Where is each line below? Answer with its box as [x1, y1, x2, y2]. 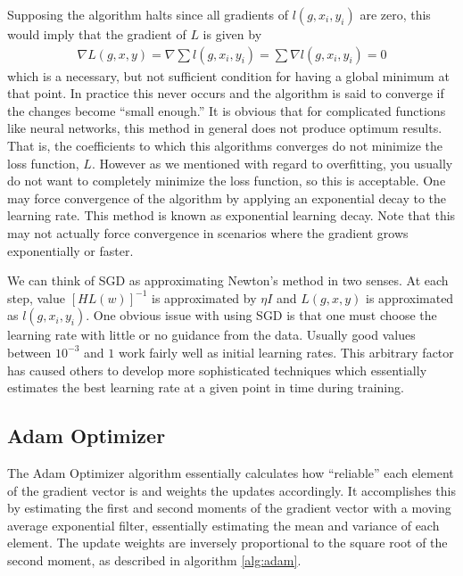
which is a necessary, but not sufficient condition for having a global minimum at [7, 66, 450, 85]
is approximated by [152, 288, 257, 307]
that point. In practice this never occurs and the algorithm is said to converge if [7, 84, 444, 103]
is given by [203, 25, 262, 43]
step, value [7, 288, 66, 307]
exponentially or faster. [7, 241, 134, 259]
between [7, 342, 52, 361]
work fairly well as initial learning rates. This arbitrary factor [118, 342, 454, 361]
